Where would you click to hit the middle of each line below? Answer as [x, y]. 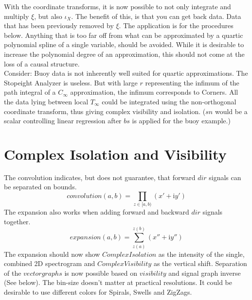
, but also [48, 16]
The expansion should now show [52, 254]
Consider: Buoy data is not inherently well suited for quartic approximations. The [126, 73]
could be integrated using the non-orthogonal [169, 101]
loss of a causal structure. [42, 63]
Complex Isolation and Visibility [115, 154]
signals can [225, 177]
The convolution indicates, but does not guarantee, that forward [100, 177]
